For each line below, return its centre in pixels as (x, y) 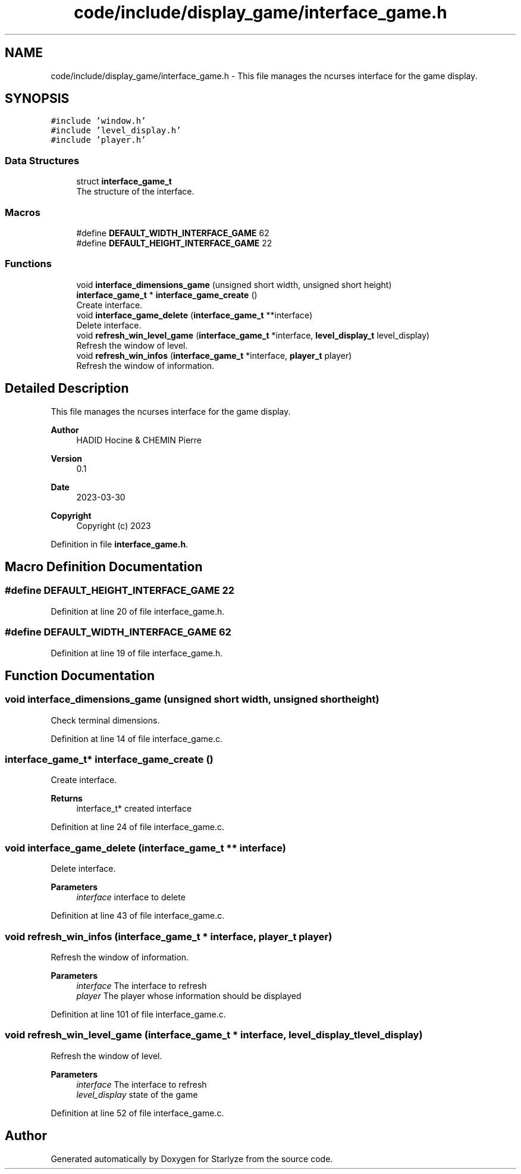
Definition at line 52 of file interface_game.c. (137, 1113)
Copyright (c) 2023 (114, 525)
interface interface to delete (131, 897)
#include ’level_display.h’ (116, 131)
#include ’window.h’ (98, 121)
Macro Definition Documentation (104, 566)
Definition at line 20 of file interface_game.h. (138, 611)
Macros (23, 212)
